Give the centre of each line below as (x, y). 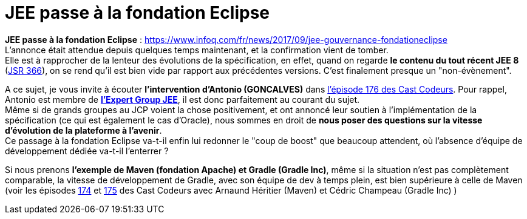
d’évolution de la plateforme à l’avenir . (83, 130)
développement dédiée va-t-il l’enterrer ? (87, 151)
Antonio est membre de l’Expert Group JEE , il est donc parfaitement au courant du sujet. (182, 99)
